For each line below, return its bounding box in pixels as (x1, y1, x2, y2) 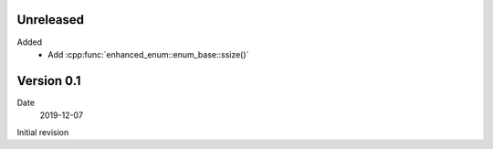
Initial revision (16, 126, 69, 137)
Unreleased (16, 12, 85, 27)
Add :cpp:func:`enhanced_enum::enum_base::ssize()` (47, 48, 249, 59)
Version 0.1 (16, 73, 81, 89)
